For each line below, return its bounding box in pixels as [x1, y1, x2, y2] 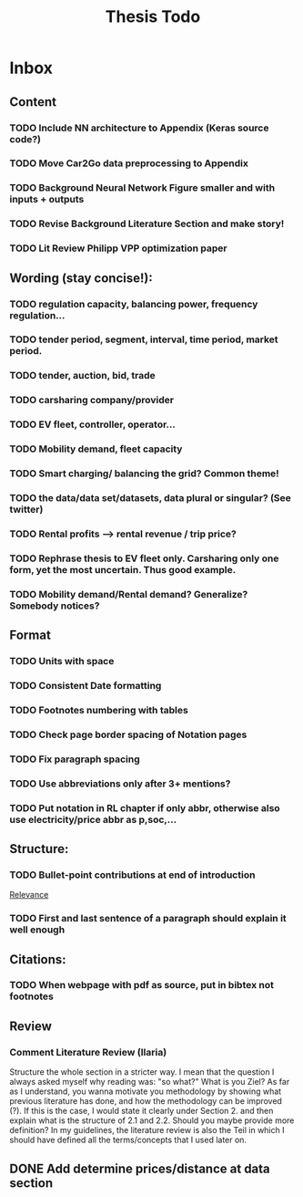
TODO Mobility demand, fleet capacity [9, 442, 183, 455]
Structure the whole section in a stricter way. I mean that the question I [9, 1067, 275, 1077]
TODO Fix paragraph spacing [9, 753, 140, 765]
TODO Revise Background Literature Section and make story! [9, 217, 285, 230]
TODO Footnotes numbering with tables [9, 703, 188, 716]
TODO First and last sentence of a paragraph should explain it [9, 912, 287, 925]
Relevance [9, 890, 49, 900]
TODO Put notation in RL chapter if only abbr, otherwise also [9, 801, 280, 814]
